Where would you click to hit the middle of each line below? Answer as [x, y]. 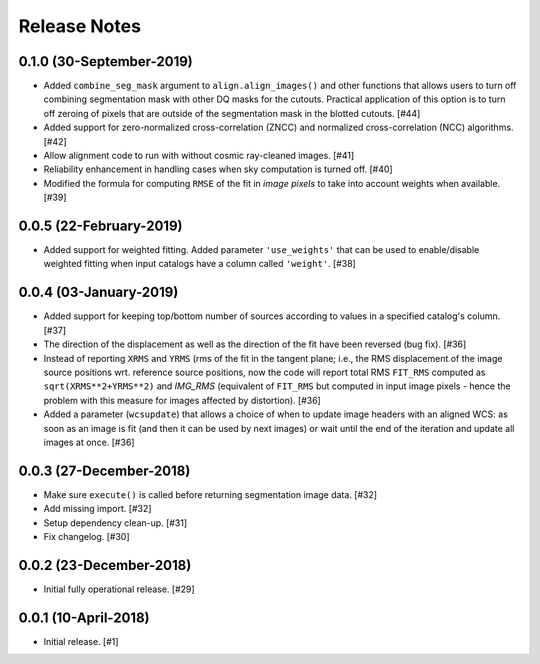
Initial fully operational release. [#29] [119, 589]
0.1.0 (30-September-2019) [106, 61]
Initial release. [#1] [81, 641]
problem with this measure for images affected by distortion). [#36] [182, 400]
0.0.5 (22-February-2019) [100, 226]
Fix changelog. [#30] [86, 536]
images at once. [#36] [89, 442]
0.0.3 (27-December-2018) [104, 470]
